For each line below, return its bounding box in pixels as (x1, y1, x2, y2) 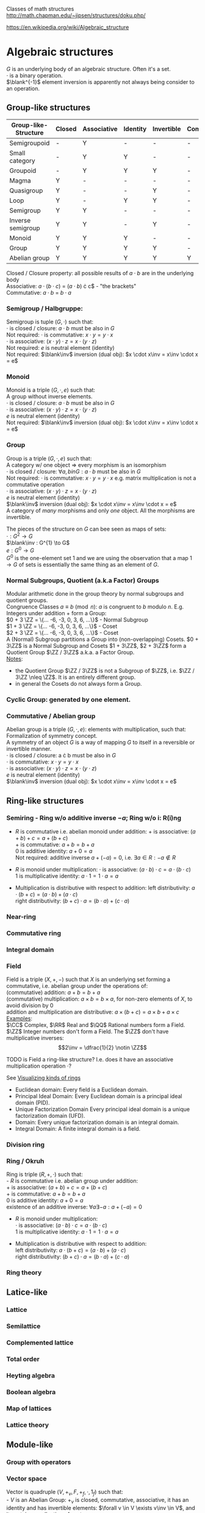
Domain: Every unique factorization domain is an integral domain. (15, 1118, 179, 1126)
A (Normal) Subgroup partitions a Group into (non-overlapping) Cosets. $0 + (6, 635, 199, 643)
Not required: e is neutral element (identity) (6, 344, 115, 352)
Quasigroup (9, 186, 43, 195)
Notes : (6, 655, 23, 662)
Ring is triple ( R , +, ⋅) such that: (6, 1170, 84, 1178)
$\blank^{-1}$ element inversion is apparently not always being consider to (6, 78, 195, 85)
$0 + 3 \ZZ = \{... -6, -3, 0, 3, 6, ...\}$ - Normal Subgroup (6, 616, 148, 623)
